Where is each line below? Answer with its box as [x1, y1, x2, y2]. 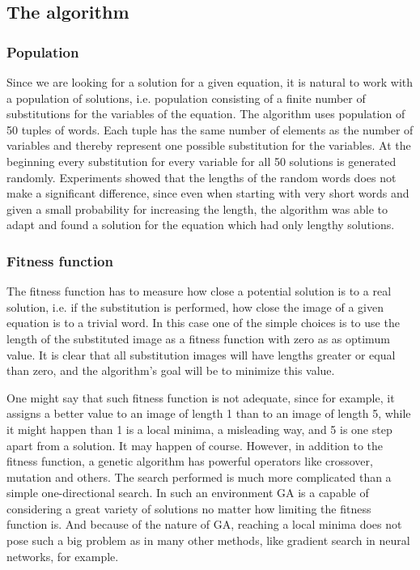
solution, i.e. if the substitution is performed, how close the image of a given [6, 298, 384, 315]
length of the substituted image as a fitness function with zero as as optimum [6, 330, 390, 347]
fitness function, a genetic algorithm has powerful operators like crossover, [6, 453, 373, 470]
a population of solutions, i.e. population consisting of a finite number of [6, 89, 366, 106]
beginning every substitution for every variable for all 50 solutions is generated [6, 152, 397, 169]
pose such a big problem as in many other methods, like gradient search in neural [6, 532, 410, 549]
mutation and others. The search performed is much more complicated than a [6, 468, 392, 485]
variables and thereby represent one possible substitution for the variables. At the [6, 137, 411, 154]
